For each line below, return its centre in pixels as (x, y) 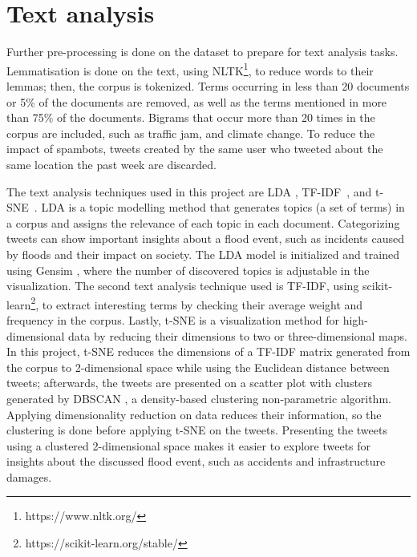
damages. (29, 476)
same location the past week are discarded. (111, 164)
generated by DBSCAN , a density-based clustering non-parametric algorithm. (199, 398)
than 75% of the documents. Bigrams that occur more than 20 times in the (191, 117)
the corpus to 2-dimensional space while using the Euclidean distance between (198, 367)
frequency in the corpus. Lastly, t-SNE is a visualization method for (173, 319)
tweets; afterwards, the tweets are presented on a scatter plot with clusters (190, 383)
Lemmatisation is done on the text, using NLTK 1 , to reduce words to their (190, 69)
